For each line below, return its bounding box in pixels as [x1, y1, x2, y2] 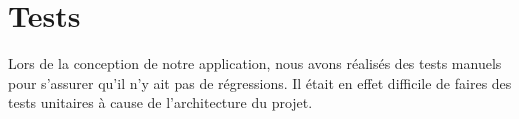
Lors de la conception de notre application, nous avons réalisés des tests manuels [8, 53, 502, 74]
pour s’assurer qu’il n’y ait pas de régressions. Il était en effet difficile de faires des [8, 72, 512, 93]
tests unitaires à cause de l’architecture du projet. [8, 92, 313, 113]
